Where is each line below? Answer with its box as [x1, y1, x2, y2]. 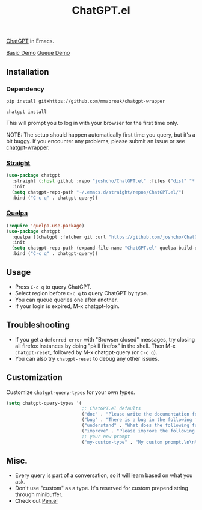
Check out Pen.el [14, 497, 58, 505]
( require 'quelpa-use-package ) [6, 223, 85, 229]
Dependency [6, 85, 45, 93]
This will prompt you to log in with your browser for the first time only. [6, 119, 179, 126]
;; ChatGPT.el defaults [81, 405, 141, 412]
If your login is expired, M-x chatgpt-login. [14, 302, 120, 310]
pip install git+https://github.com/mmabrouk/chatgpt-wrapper [6, 98, 165, 104]
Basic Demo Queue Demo [6, 49, 70, 57]
